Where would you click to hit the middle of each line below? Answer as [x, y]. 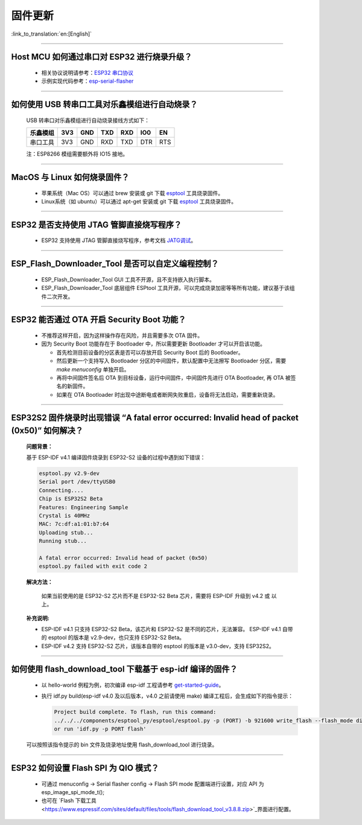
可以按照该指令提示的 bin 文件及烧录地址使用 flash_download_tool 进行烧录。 [122, 745]
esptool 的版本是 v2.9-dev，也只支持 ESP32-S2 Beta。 [116, 638]
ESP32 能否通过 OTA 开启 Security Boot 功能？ [99, 320]
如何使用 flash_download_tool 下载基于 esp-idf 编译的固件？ [124, 669]
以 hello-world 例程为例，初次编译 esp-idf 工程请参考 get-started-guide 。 [133, 685]
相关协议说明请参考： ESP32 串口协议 [87, 72]
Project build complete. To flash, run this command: [135, 712]
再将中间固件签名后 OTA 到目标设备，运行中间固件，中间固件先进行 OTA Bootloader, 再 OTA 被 [173, 377]
